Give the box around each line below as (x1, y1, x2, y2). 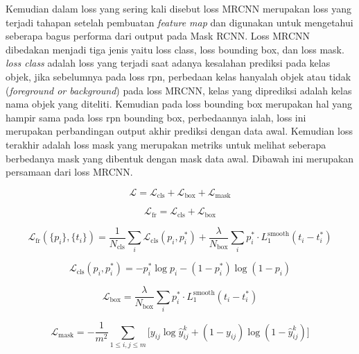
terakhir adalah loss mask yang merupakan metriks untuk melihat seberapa (6, 137, 326, 151)
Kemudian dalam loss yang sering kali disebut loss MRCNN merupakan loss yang (6, 1, 352, 15)
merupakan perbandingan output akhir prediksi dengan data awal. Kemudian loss (6, 124, 353, 138)
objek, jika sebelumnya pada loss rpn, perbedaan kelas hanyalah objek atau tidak (6, 69, 351, 83)
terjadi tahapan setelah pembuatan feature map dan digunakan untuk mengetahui (6, 15, 353, 29)
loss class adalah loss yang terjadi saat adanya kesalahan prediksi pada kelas (6, 56, 331, 70)
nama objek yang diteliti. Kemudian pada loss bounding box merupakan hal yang (6, 96, 352, 111)
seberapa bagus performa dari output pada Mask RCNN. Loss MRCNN (6, 28, 310, 43)
